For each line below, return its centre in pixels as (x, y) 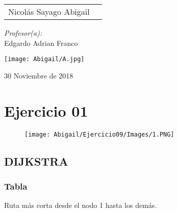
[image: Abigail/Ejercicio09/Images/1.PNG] (99, 134)
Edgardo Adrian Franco (41, 43)
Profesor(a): (23, 33)
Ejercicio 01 (46, 110)
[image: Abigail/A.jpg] (44, 59)
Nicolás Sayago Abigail (49, 11)
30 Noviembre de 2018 (39, 75)
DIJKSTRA (36, 161)
